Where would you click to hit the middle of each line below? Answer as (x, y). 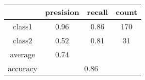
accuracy (23, 68)
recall (97, 12)
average (23, 54)
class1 (23, 26)
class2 (23, 40)
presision (62, 12)
